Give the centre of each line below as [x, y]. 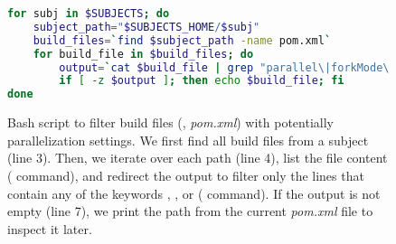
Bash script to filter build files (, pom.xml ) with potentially [170, 122]
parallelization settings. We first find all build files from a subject [188, 140]
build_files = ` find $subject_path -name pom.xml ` [182, 40]
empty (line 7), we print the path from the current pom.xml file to [190, 211]
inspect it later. [50, 228]
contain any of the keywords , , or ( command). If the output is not [194, 193]
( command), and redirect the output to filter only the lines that [186, 175]
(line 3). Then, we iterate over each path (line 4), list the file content [198, 158]
